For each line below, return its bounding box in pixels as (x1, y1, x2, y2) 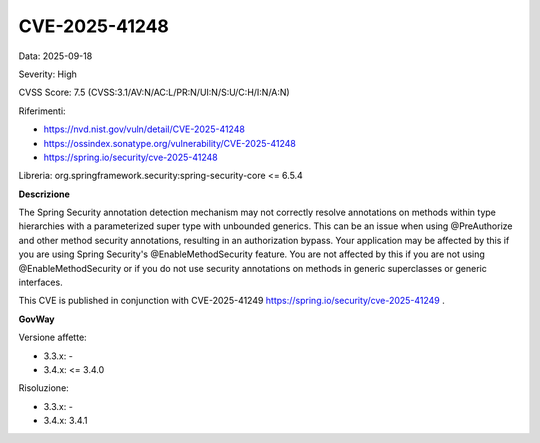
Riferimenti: (18, 105, 66, 117)
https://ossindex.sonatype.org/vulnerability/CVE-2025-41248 (43, 137, 297, 149)
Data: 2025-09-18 (18, 50, 93, 62)
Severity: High (18, 68, 77, 80)
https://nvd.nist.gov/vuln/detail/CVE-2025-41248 (43, 123, 245, 135)
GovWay (18, 313, 55, 325)
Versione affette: (18, 331, 87, 344)
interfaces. (18, 276, 64, 289)
